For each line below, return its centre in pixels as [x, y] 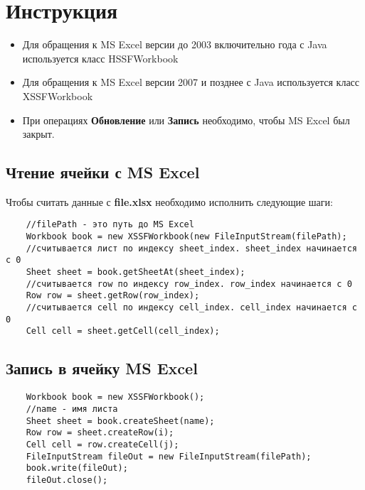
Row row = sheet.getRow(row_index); [113, 296]
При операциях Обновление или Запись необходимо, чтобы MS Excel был [186, 120]
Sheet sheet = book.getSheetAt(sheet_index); [136, 272]
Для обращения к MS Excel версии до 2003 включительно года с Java [175, 44]
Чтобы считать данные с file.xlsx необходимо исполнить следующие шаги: [169, 201]
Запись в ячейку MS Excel [102, 368]
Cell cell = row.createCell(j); [102, 444]
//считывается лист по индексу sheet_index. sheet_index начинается [191, 248]
